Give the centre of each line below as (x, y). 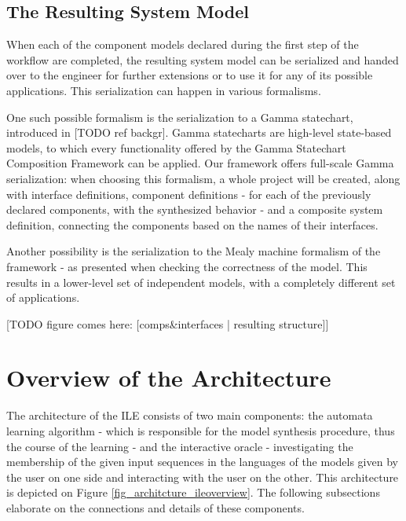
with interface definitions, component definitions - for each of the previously (189, 194)
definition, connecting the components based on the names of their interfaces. (192, 224)
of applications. (43, 297)
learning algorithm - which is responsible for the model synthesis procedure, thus (201, 431)
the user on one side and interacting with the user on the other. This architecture (203, 477)
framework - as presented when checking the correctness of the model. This (187, 266)
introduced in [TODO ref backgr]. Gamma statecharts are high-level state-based (199, 132)
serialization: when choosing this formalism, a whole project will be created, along (203, 178)
